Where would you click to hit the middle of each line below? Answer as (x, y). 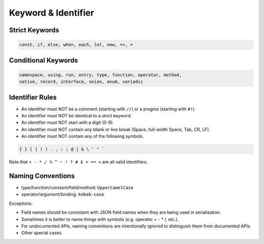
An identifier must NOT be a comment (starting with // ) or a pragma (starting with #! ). (109, 109)
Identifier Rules (33, 97)
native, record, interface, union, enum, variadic (81, 82)
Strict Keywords (34, 30)
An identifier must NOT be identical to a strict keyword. (77, 116)
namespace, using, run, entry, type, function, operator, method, (100, 75)
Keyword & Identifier (52, 13)
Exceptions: (21, 203)
